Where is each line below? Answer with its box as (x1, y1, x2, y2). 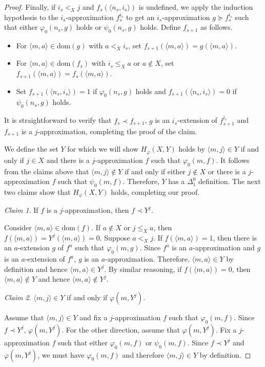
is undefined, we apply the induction (138, 2, 253, 12)
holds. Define (140, 22, 181, 32)
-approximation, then (63, 205, 129, 215)
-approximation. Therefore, (105, 253, 190, 264)
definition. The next (198, 176, 261, 187)
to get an (126, 11, 155, 22)
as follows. (200, 22, 233, 32)
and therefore (122, 349, 164, 360)
